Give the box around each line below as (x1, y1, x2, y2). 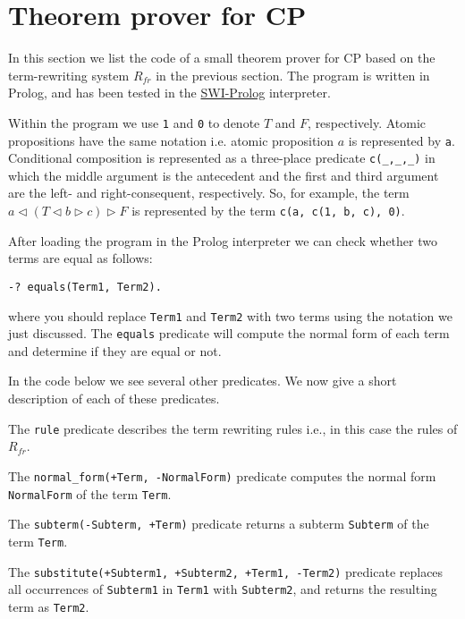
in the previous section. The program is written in (156, 65, 430, 84)
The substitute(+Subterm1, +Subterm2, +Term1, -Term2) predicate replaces (8, 562, 444, 581)
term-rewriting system (8, 65, 130, 84)
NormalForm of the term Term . (8, 484, 172, 503)
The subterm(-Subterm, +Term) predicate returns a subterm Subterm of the (8, 514, 429, 533)
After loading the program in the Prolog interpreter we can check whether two (8, 231, 437, 250)
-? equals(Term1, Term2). (8, 280, 162, 293)
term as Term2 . (8, 597, 89, 615)
